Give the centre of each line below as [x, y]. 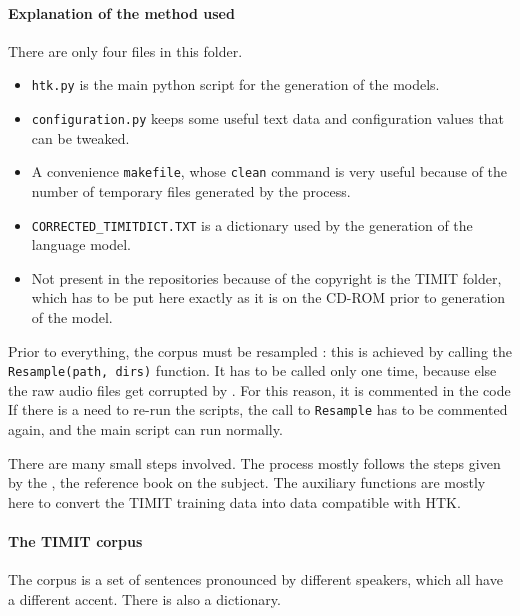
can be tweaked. [80, 137]
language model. [81, 244]
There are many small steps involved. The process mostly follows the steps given [254, 462]
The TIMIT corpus [75, 541]
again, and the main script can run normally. [145, 429]
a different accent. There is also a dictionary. [144, 598]
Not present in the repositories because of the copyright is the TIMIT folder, [266, 277]
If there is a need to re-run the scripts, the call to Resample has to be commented [258, 409]
